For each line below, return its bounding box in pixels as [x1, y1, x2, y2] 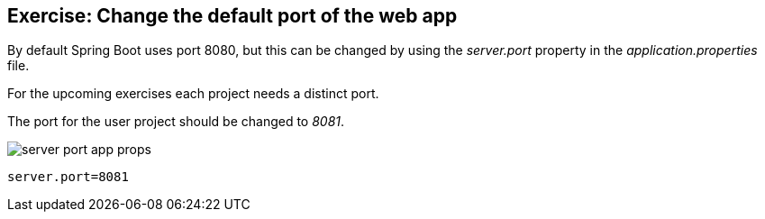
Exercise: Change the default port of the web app [7, 5, 458, 27]
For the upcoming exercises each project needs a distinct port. [7, 86, 379, 102]
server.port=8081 [7, 169, 129, 185]
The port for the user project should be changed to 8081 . [7, 114, 345, 130]
